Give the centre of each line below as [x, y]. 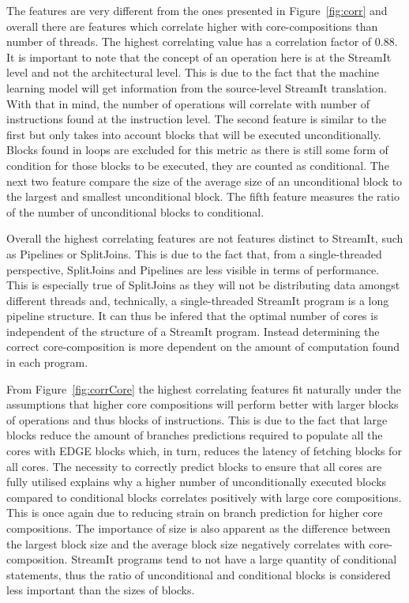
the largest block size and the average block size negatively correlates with [186, 543]
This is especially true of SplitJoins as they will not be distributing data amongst [203, 285]
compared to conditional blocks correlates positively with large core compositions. [204, 497]
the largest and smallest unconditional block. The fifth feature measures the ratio [203, 196]
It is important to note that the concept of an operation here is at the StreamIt [199, 57]
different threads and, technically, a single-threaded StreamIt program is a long [198, 300]
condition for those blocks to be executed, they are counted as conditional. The [198, 165]
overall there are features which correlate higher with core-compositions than [192, 26]
